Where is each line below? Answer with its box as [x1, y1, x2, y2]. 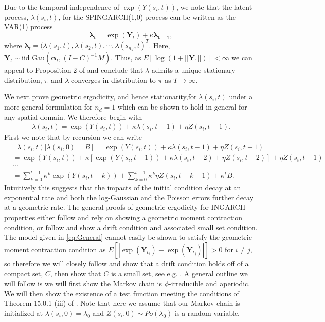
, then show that [50, 268, 101, 279]
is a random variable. [175, 307, 240, 318]
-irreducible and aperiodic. [169, 278, 250, 289]
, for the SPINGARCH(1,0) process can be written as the [58, 11, 236, 22]
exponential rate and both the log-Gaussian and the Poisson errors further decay [4, 192, 254, 202]
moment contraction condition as [4, 244, 106, 254]
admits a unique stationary [151, 65, 235, 75]
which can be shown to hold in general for [117, 101, 247, 112]
